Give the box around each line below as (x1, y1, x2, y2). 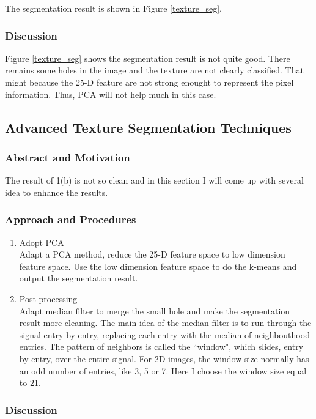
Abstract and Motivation (5, 149, 130, 165)
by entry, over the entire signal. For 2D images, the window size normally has (19, 352, 309, 365)
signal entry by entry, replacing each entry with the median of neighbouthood (19, 328, 310, 341)
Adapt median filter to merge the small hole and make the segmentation (19, 304, 290, 317)
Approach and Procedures (5, 212, 136, 227)
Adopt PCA (19, 235, 64, 248)
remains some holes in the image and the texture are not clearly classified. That (5, 64, 304, 76)
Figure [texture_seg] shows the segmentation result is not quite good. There (5, 51, 290, 64)
